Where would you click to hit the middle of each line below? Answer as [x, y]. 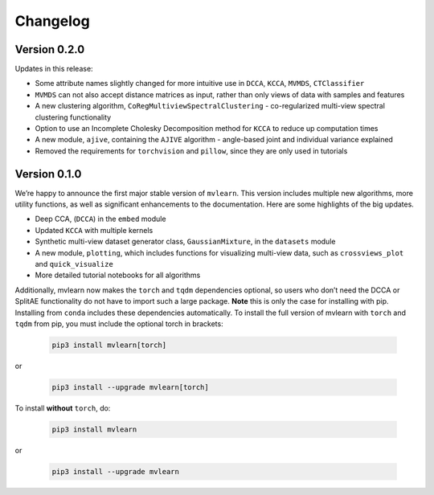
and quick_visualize [74, 264]
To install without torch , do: [63, 408]
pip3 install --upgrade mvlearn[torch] [130, 387]
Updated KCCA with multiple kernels [94, 230]
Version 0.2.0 [50, 49]
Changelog [52, 21]
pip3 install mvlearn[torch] [109, 345]
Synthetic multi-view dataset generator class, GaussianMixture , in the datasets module [185, 242]
